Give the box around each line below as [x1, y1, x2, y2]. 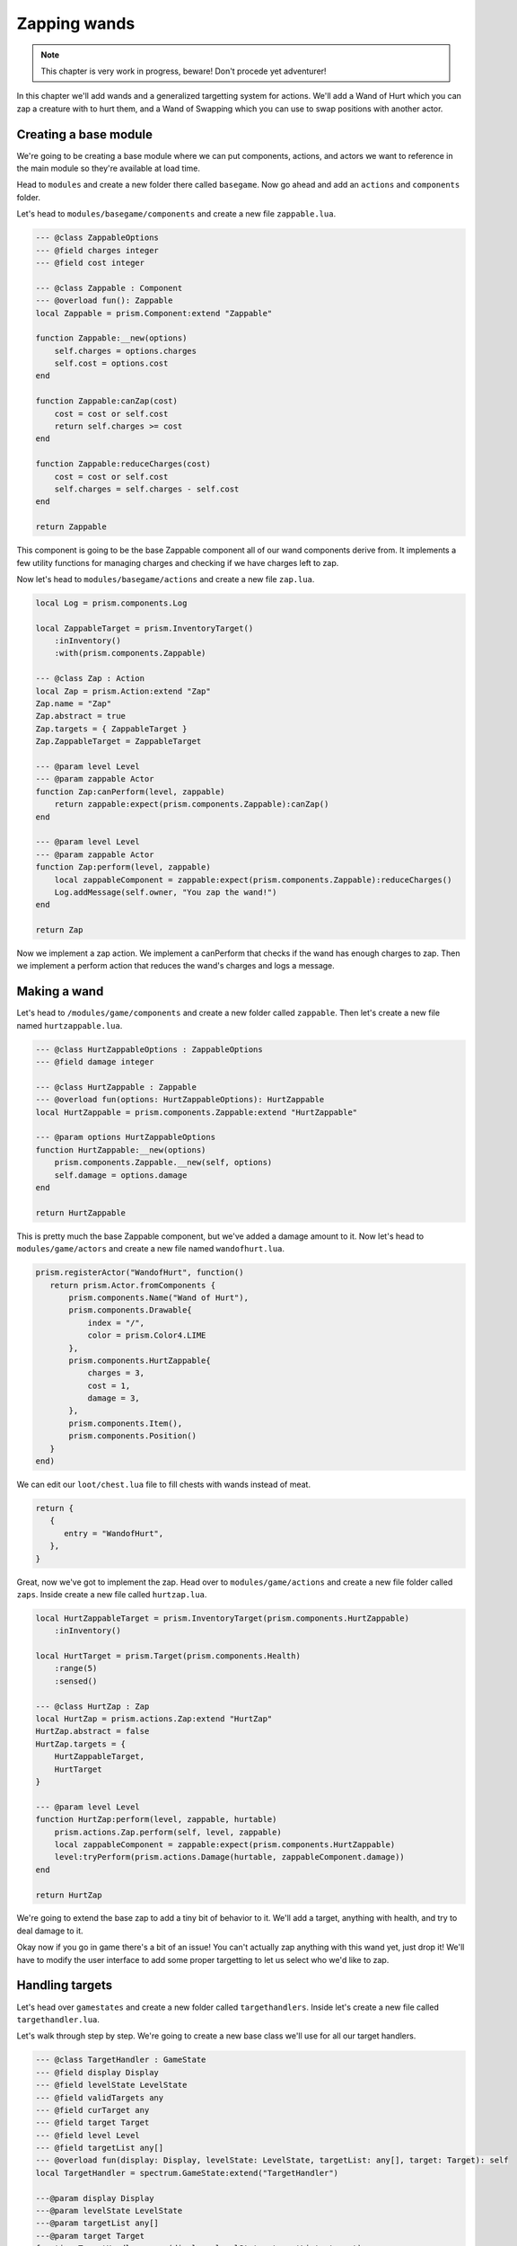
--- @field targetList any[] [35, 2143, 164, 2153]
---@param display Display [35, 2193, 154, 2203]
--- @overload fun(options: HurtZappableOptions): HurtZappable [35, 1094, 325, 1105]
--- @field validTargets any [35, 2092, 164, 2102]
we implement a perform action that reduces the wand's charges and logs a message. [16, 960, 336, 971]
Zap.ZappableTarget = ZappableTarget [35, 737, 202, 747]
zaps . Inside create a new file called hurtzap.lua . [16, 1588, 207, 1599]
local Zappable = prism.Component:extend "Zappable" [35, 308, 273, 318]
